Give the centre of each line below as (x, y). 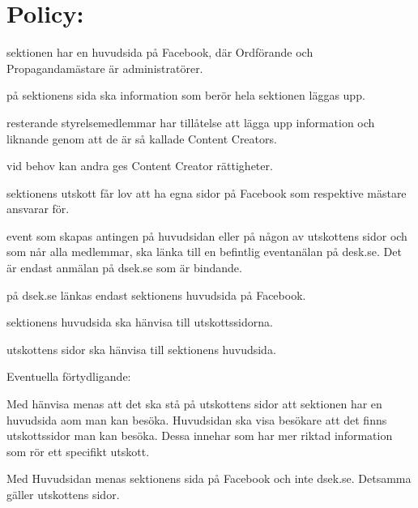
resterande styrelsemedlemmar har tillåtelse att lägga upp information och (191, 122)
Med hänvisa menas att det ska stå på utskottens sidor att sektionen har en (194, 404)
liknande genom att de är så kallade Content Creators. (142, 138)
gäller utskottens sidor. (63, 494)
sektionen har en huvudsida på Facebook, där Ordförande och (160, 52)
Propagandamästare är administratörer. (105, 68)
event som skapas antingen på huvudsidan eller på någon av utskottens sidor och (207, 235)
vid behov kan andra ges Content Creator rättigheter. (140, 166)
